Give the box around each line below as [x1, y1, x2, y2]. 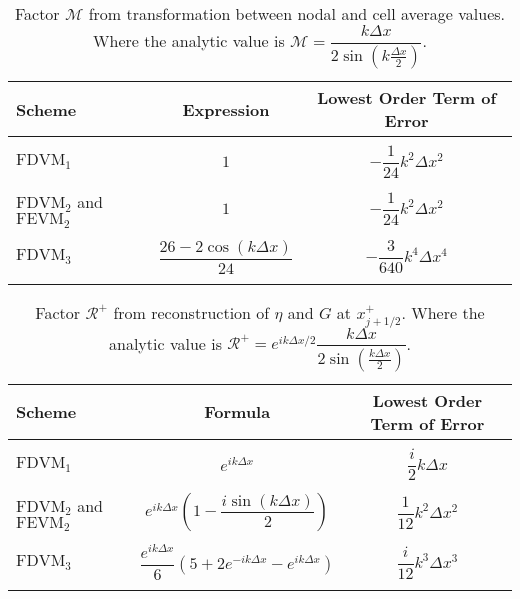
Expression [182, 97, 270, 121]
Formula [204, 400, 271, 424]
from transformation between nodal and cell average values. [88, 2, 506, 25]
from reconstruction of [113, 300, 270, 324]
